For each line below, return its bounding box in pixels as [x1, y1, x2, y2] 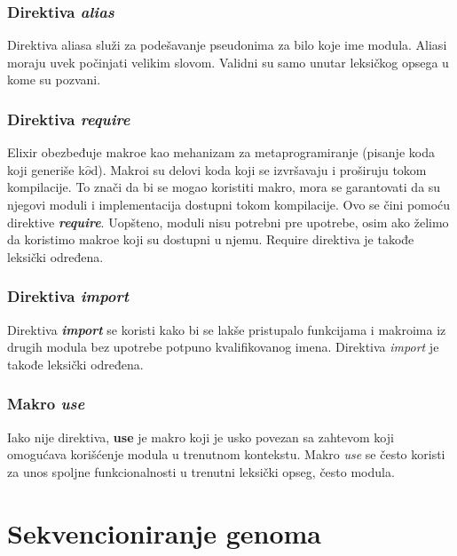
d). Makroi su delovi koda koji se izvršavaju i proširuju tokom [91, 160, 427, 179]
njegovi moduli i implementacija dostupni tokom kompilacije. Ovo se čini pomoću [7, 195, 451, 213]
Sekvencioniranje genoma [7, 514, 322, 551]
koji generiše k [7, 160, 85, 179]
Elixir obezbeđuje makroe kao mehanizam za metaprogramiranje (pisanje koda [7, 143, 435, 162]
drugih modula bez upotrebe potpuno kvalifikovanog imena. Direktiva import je [7, 338, 439, 356]
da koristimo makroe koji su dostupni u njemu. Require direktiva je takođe [7, 230, 414, 249]
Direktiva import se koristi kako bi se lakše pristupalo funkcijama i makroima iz [7, 320, 446, 338]
